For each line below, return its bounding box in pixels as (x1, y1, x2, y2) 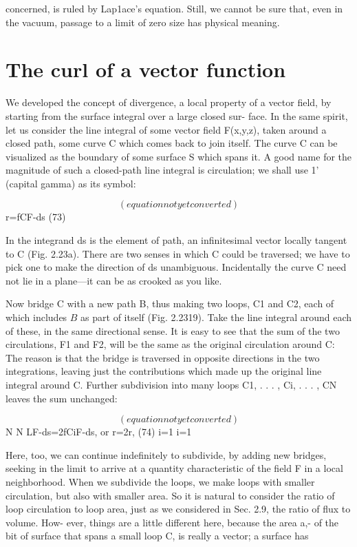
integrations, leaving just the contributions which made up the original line (6, 364, 322, 378)
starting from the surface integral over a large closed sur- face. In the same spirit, (6, 108, 348, 123)
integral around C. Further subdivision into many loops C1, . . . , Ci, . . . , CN (6, 378, 337, 391)
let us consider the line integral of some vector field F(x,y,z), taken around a (6, 122, 327, 136)
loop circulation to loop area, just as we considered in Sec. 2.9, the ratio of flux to (6, 502, 351, 516)
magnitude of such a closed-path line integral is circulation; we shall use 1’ (6, 163, 319, 177)
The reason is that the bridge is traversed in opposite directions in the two (6, 350, 320, 364)
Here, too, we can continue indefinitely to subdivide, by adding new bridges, (6, 447, 327, 462)
